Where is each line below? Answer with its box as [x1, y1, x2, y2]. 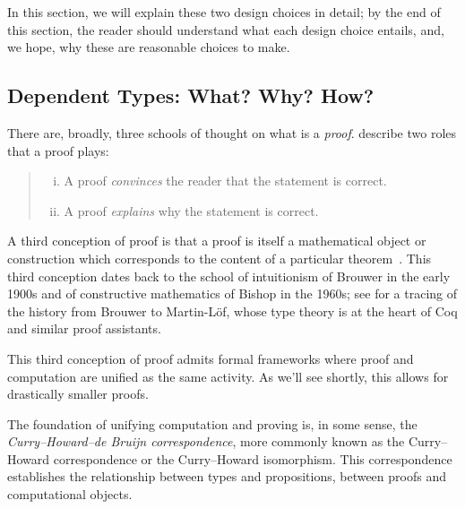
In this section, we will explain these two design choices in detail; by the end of [7, 3, 441, 21]
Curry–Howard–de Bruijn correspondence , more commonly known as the [7, 432, 405, 451]
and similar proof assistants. [7, 319, 161, 338]
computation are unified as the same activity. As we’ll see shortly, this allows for [7, 367, 449, 385]
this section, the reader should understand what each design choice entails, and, [7, 20, 444, 39]
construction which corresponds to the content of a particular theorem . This [7, 248, 432, 267]
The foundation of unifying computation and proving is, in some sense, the [7, 414, 418, 433]
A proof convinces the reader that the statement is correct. [64, 171, 387, 190]
